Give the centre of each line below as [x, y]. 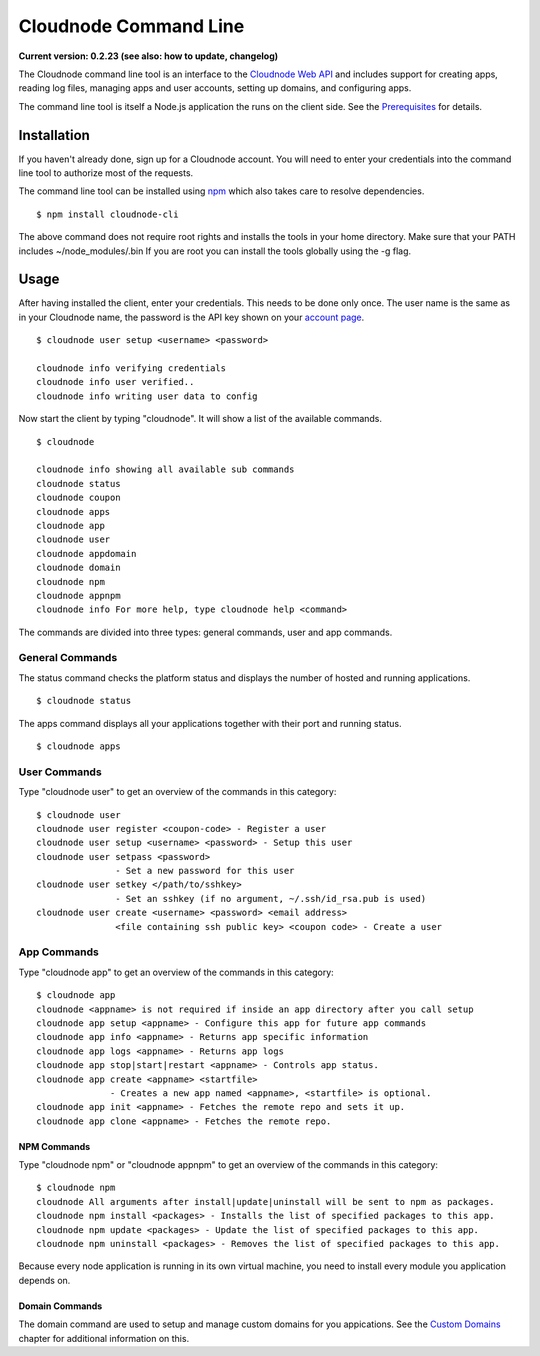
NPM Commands [54, 1146]
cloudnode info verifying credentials [131, 368]
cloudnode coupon [78, 498]
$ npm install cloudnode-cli [107, 214]
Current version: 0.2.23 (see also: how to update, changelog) [148, 56]
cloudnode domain [78, 568]
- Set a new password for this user [205, 871]
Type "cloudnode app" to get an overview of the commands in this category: [176, 972]
